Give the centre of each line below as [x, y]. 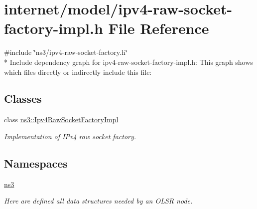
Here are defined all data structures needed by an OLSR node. [98, 201]
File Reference [159, 28]
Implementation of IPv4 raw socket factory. [70, 136]
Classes [23, 99]
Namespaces [36, 163]
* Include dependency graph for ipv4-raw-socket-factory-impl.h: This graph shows [128, 62]
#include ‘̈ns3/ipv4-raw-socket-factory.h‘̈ [66, 52]
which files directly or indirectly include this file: [78, 72]
